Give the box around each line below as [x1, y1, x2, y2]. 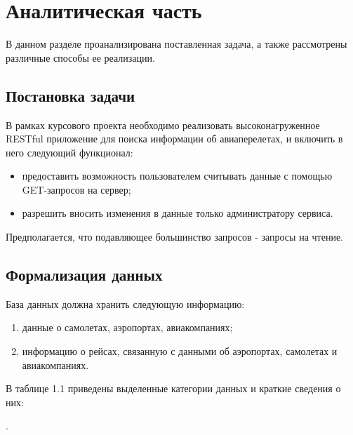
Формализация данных [6, 264, 163, 286]
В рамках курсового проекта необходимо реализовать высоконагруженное [6, 117, 320, 132]
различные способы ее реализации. [6, 50, 155, 65]
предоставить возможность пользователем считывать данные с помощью [22, 168, 333, 183]
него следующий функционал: [6, 145, 133, 159]
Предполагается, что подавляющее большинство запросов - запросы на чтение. [6, 229, 343, 244]
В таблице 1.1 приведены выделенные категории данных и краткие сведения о [6, 381, 341, 396]
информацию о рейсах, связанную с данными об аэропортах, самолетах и [22, 344, 338, 359]
